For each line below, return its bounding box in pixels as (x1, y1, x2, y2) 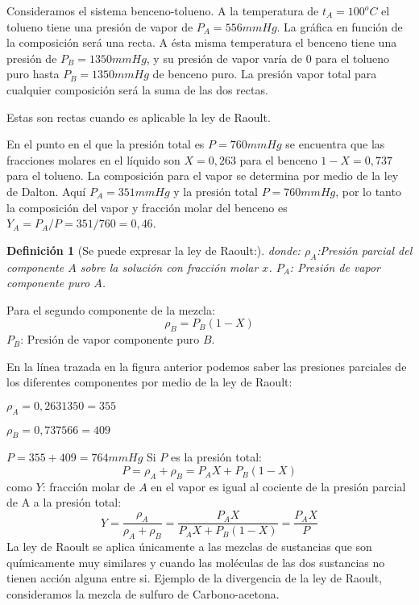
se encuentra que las (285, 136, 385, 152)
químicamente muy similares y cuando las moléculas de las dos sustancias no (6, 553, 385, 570)
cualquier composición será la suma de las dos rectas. (6, 81, 268, 98)
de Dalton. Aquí (6, 182, 86, 199)
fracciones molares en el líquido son (6, 151, 180, 168)
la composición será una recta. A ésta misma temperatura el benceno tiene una (6, 34, 397, 51)
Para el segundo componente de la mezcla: (6, 301, 215, 318)
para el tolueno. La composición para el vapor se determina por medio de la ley (6, 167, 399, 184)
